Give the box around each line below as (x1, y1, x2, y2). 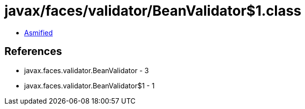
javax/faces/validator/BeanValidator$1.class (4, 2, 302, 19)
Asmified (24, 28, 53, 37)
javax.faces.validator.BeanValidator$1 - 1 (24, 81, 155, 90)
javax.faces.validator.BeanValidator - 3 (24, 66, 149, 75)
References (4, 45, 62, 58)
